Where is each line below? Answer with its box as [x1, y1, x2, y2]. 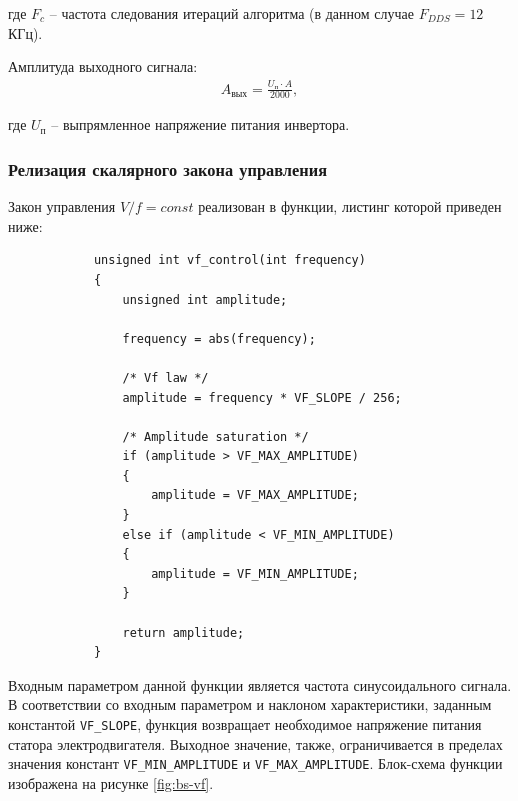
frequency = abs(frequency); [122, 331, 316, 346]
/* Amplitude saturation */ [122, 429, 309, 444]
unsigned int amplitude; [122, 292, 288, 307]
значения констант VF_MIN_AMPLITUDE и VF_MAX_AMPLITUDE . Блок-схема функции [8, 753, 503, 774]
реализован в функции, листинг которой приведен [198, 196, 502, 217]
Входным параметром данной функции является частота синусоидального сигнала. [8, 674, 512, 695]
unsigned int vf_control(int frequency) [93, 253, 366, 268]
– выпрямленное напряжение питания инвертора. [51, 114, 350, 135]
